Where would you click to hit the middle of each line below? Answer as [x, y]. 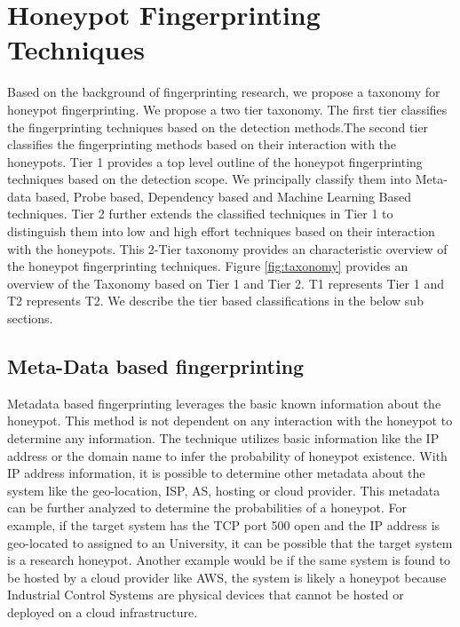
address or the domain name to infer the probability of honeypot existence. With [227, 455]
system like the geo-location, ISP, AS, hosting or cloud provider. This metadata [224, 490]
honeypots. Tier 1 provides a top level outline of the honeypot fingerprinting [215, 161]
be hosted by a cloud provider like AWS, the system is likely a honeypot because [227, 577]
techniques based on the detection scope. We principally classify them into [210, 179]
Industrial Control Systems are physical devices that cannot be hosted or [206, 595]
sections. [30, 318]
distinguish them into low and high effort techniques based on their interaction [221, 231]
